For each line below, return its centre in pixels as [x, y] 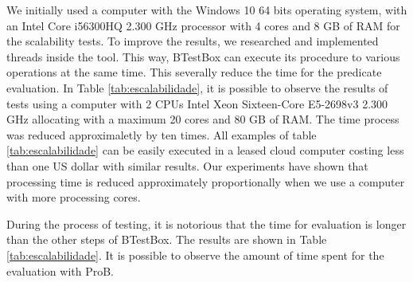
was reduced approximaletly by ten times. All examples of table [162, 134]
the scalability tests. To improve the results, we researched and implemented [193, 41]
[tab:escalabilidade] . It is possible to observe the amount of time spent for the [195, 255]
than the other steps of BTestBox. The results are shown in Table [167, 239]
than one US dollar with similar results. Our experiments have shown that [187, 165]
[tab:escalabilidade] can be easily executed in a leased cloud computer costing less [205, 150]
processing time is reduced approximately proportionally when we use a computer [206, 181]
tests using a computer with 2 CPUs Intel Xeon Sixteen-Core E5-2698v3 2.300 [197, 103]
